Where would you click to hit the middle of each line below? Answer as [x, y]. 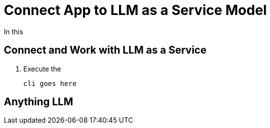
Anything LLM [39, 102]
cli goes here [50, 83]
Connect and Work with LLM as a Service [105, 50]
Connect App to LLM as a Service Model [135, 10]
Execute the [42, 69]
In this [14, 31]
